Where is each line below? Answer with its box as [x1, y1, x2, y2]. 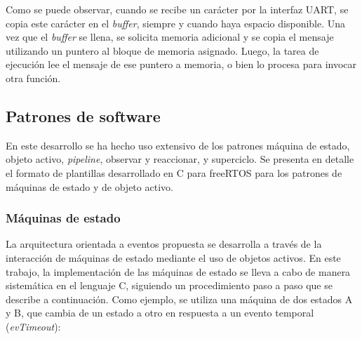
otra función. [6, 70, 61, 85]
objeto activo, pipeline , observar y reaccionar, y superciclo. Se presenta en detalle [6, 152, 354, 166]
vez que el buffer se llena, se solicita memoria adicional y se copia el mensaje [6, 29, 334, 44]
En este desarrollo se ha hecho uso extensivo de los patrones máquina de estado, [6, 138, 350, 152]
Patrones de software [6, 105, 161, 126]
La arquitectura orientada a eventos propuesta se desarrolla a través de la [6, 237, 322, 251]
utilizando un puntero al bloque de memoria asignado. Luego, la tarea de [6, 43, 319, 58]
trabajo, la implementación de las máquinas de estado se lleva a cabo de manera [6, 264, 351, 279]
